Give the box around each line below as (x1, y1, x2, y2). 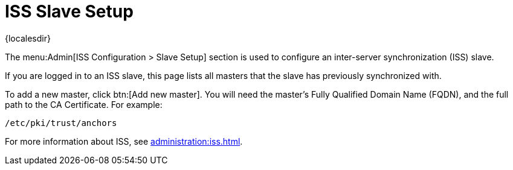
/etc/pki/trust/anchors (5, 118, 117, 128)
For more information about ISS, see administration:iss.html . (5, 136, 243, 146)
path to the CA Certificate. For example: (5, 99, 163, 110)
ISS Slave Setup (5, 1, 134, 22)
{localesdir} (5, 33, 51, 43)
